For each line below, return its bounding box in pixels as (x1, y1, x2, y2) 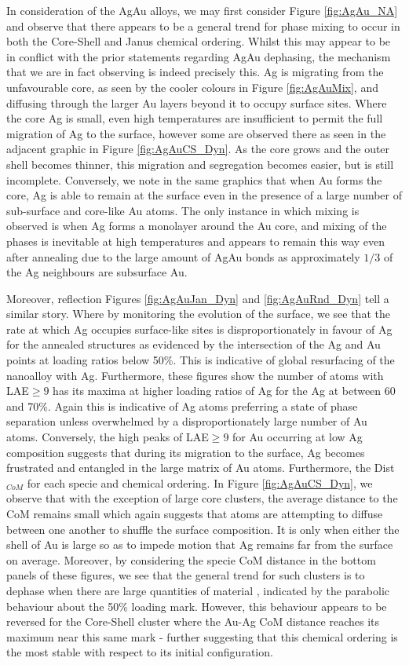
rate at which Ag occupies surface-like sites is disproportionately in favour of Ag (6, 320, 393, 337)
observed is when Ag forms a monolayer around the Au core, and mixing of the (6, 217, 387, 234)
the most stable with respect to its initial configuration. (6, 644, 273, 660)
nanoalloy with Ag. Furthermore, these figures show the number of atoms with (6, 367, 384, 383)
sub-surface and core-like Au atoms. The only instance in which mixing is (6, 202, 360, 218)
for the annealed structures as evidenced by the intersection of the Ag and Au (6, 336, 381, 353)
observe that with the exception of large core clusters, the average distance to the (6, 490, 398, 506)
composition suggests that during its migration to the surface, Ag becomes (6, 444, 365, 460)
